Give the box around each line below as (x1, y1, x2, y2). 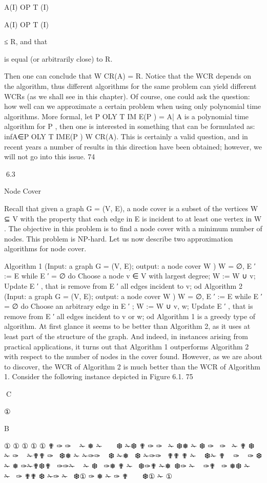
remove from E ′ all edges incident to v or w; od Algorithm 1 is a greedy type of (4, 310, 256, 321)
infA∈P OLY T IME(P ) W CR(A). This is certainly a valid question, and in (4, 131, 248, 141)
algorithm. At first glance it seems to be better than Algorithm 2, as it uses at (4, 321, 251, 331)
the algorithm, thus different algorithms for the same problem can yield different (4, 80, 257, 91)
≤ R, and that (4, 36, 48, 47)
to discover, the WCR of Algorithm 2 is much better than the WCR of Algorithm (4, 361, 261, 371)
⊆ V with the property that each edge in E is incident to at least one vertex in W (4, 213, 262, 224)
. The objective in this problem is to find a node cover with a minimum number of (4, 223, 262, 234)
